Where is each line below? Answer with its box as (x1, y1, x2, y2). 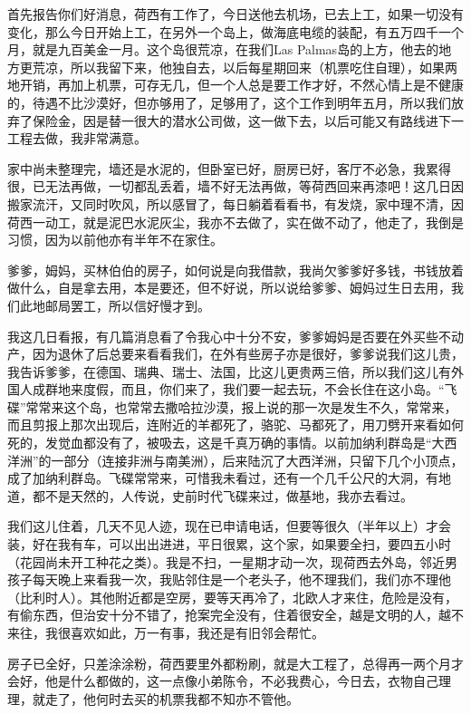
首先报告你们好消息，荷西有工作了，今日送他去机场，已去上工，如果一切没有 (7, 5, 464, 23)
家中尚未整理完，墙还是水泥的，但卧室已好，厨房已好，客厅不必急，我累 (7, 159, 438, 178)
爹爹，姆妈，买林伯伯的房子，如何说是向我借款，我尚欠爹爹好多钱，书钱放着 (7, 260, 464, 279)
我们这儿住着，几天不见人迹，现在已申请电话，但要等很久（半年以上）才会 (7, 516, 451, 535)
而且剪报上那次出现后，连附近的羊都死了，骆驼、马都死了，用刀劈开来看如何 (7, 415, 464, 434)
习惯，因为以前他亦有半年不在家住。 (7, 230, 223, 249)
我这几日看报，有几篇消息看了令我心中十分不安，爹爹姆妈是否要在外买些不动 (7, 326, 464, 345)
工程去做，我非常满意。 (7, 129, 147, 148)
